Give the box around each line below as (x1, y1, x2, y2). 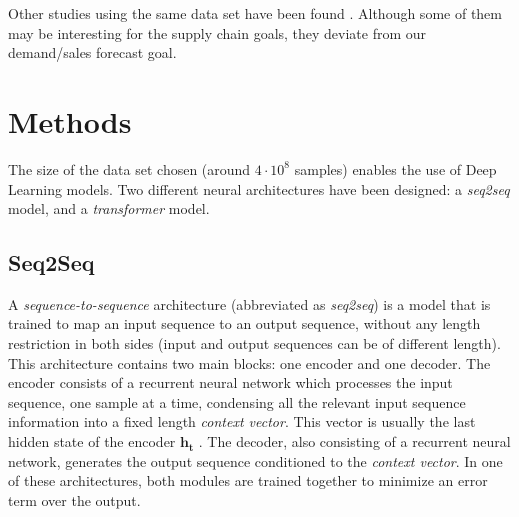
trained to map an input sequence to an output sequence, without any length (8, 313, 481, 334)
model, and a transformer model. (8, 198, 210, 219)
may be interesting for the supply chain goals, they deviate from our (8, 22, 427, 43)
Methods (8, 100, 132, 141)
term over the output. (8, 489, 141, 510)
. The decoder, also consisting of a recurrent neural (198, 431, 511, 452)
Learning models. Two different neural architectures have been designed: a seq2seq (8, 178, 510, 199)
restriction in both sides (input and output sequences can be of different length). (8, 333, 501, 354)
